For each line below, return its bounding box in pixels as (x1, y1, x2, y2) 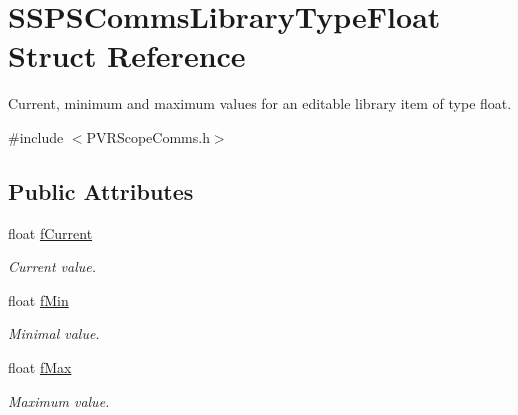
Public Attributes (8, 175, 194, 206)
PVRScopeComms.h (86, 126, 210, 147)
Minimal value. (8, 323, 100, 344)
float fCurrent (8, 222, 93, 243)
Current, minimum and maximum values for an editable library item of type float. (8, 93, 512, 114)
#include (8, 126, 64, 147)
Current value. (8, 256, 97, 277)
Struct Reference (8, 35, 246, 76)
